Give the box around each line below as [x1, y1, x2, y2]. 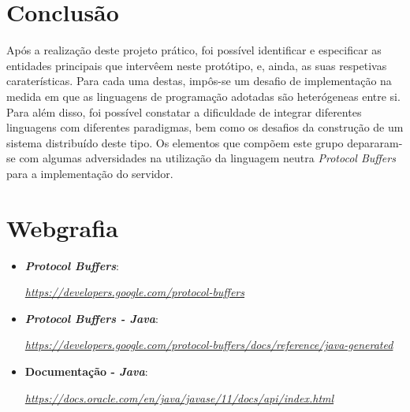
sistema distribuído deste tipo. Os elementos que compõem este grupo [6, 134, 344, 150]
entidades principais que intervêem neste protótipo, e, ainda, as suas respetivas [6, 57, 387, 73]
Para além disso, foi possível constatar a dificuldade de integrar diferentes [6, 103, 362, 120]
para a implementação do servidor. [6, 165, 173, 181]
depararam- [347, 134, 403, 150]
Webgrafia [6, 211, 118, 243]
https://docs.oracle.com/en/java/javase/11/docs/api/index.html [24, 389, 334, 406]
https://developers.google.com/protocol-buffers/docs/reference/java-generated [24, 336, 393, 353]
